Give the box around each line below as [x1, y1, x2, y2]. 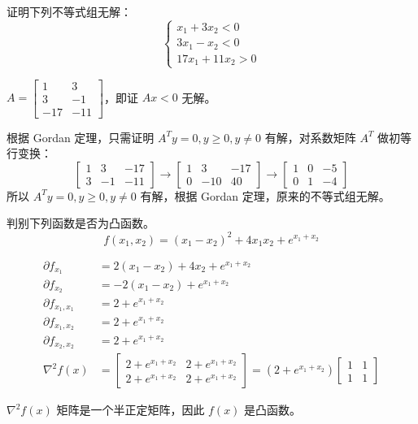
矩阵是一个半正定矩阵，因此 [56, 401, 205, 418]
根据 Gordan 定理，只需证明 [7, 128, 155, 145]
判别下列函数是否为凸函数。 [7, 214, 155, 231]
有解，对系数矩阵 [264, 128, 356, 145]
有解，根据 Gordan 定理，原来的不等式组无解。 [140, 187, 390, 204]
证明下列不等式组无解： [7, 3, 132, 19]
